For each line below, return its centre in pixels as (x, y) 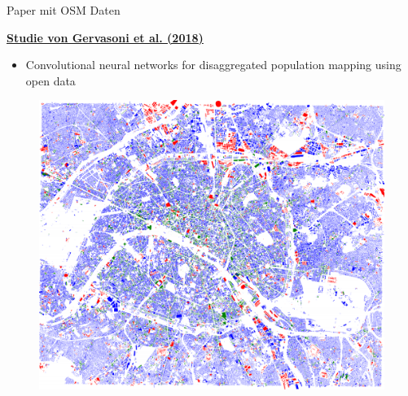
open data (50, 80)
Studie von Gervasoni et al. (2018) (105, 37)
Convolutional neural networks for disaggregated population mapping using (213, 65)
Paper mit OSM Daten (64, 10)
